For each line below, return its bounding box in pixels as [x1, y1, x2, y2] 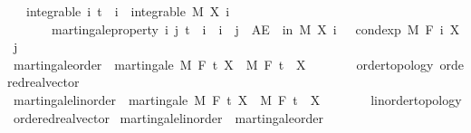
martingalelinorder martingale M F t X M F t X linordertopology [13, 90, 462, 109]
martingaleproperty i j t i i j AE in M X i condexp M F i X [51, 19, 460, 38]
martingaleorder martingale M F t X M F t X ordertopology [13, 54, 434, 73]
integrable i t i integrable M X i [25, 2, 230, 20]
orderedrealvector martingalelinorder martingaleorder [13, 108, 323, 127]
